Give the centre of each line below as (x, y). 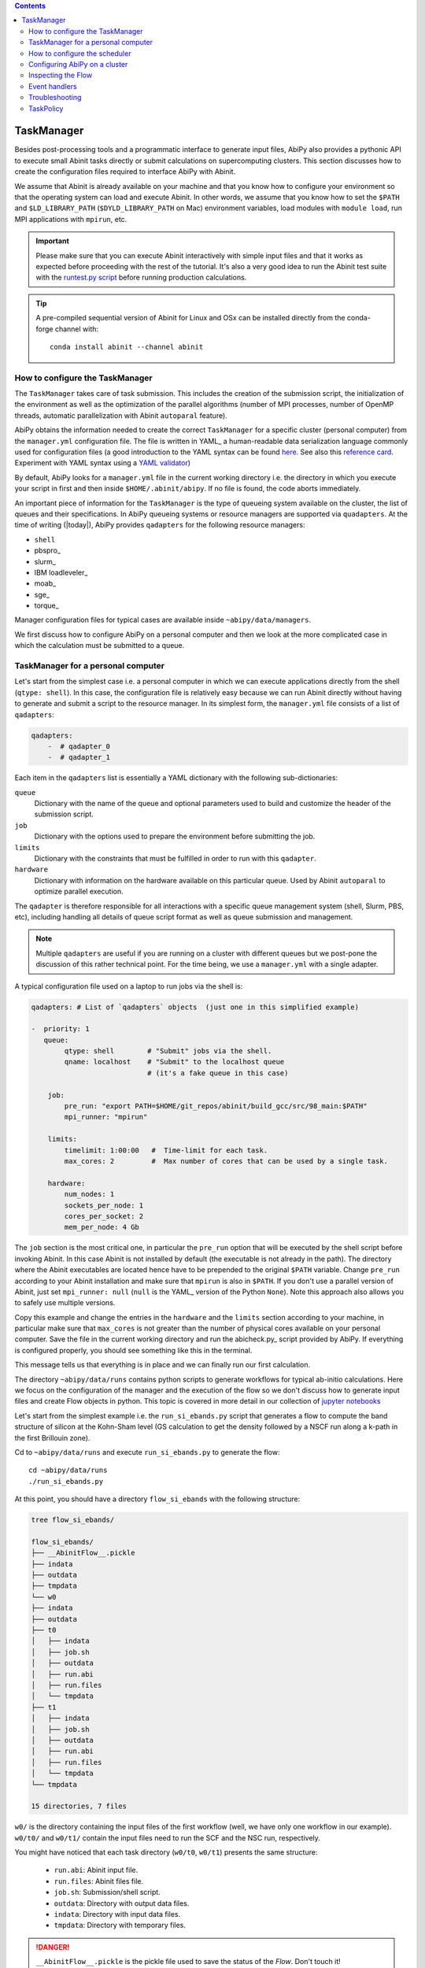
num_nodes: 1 (89, 1194)
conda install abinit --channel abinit (127, 347)
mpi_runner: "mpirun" (106, 1117)
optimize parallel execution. (79, 892)
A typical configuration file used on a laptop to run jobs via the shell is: (129, 986)
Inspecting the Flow (61, 76)
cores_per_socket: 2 (104, 1216)
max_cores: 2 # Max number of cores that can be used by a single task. (226, 1161)
